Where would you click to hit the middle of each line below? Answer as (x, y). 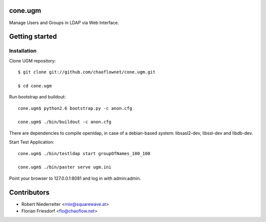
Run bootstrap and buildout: (37, 97)
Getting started (33, 37)
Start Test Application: (32, 142)
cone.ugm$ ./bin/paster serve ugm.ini (65, 167)
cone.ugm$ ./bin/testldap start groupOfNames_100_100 (84, 153)
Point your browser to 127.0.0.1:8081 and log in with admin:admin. (75, 178)
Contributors (29, 192)
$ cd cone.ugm (35, 86)
